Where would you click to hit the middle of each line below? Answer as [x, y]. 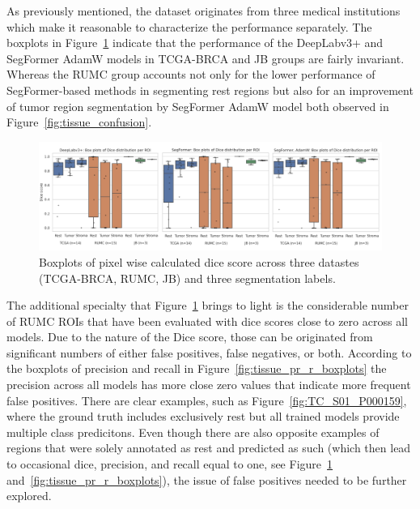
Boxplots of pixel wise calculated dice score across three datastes [199, 261]
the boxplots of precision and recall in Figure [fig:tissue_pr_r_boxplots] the [197, 368]
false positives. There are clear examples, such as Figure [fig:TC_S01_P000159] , [207, 400]
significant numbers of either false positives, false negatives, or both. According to [209, 352]
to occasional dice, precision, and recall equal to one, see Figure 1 [170, 464]
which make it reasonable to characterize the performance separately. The [189, 26]
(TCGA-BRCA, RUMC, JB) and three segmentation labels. [187, 278]
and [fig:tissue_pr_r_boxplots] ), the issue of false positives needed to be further [207, 479]
